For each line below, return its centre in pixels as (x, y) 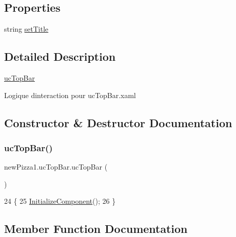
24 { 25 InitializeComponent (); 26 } (60, 201)
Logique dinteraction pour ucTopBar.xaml (70, 95)
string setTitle (26, 29)
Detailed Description (60, 56)
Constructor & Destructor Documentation (118, 122)
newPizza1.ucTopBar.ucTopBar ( (56, 167)
